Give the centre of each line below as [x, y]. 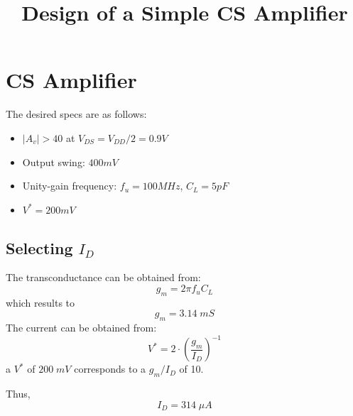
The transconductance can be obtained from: [103, 277]
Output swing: [54, 162]
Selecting [39, 247]
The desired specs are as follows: [76, 114]
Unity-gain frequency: [70, 186]
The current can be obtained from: [81, 328]
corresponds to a [110, 369]
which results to [40, 302]
